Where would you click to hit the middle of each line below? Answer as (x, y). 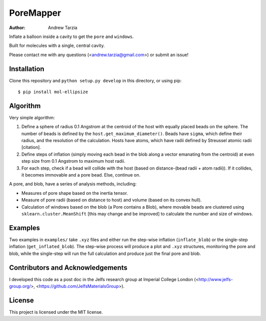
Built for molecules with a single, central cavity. (57, 46)
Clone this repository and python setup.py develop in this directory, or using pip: (95, 80)
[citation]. (31, 147)
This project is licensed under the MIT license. (56, 312)
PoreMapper (35, 13)
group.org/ (20, 286)
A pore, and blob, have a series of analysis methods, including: (73, 184)
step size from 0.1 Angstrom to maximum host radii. (73, 161)
